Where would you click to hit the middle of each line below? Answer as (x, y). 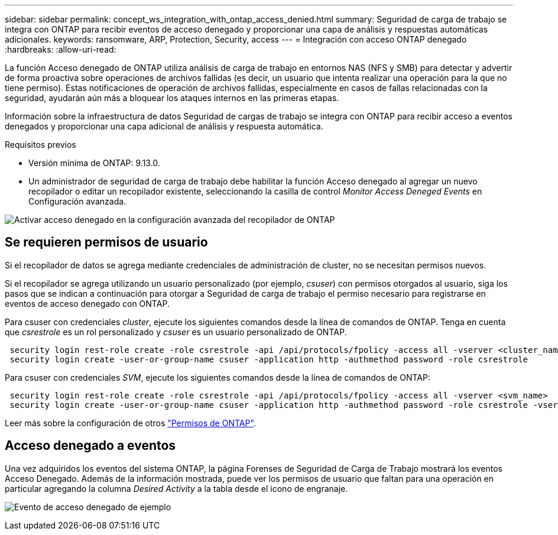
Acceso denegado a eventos (90, 446)
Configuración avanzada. (77, 201)
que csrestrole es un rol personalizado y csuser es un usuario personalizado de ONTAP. (176, 332)
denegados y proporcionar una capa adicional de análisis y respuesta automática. (164, 126)
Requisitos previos (40, 145)
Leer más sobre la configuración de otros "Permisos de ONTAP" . (130, 423)
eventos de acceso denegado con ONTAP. (87, 303)
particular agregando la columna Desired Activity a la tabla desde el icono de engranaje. (176, 488)
